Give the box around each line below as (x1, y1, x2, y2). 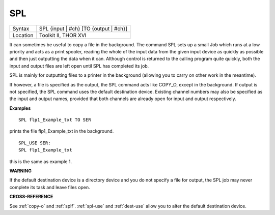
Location (12, 32, 34, 39)
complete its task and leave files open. (9, 184, 90, 190)
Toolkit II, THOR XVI (39, 32, 87, 39)
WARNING (9, 168, 32, 174)
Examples (9, 105, 31, 111)
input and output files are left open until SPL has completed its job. (9, 63, 149, 69)
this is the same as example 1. (9, 158, 72, 165)
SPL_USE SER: (18, 140, 51, 146)
